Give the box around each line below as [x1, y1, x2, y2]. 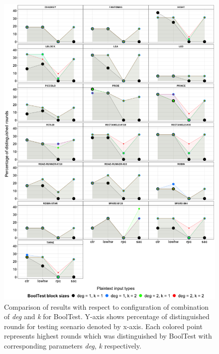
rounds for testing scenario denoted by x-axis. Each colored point [4, 321, 203, 331]
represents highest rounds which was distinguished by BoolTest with [4, 331, 212, 341]
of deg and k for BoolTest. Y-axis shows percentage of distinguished [4, 311, 210, 322]
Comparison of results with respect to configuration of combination [4, 301, 209, 312]
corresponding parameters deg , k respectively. [4, 340, 141, 351]
